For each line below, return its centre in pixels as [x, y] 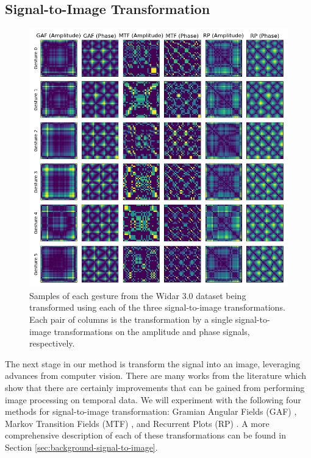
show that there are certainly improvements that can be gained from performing [155, 387]
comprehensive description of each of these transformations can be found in [145, 435]
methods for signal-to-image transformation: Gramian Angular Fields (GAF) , [151, 411]
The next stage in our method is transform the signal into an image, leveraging [153, 363]
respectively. [52, 343]
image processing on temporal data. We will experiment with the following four [153, 399]
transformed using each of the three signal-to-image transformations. [157, 307]
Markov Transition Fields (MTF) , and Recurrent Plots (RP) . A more [137, 423]
